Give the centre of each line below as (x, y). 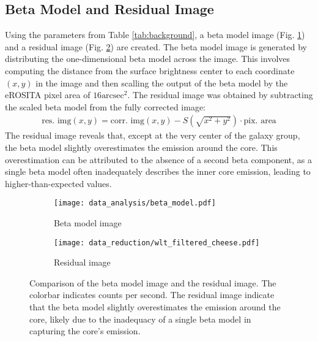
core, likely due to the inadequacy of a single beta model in (140, 319)
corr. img (128, 121)
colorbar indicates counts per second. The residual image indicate (152, 295)
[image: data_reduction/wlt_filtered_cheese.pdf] (157, 243)
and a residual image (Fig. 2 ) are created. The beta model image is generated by (156, 46)
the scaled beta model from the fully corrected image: (105, 106)
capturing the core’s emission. (85, 331)
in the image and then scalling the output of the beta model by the (162, 82)
